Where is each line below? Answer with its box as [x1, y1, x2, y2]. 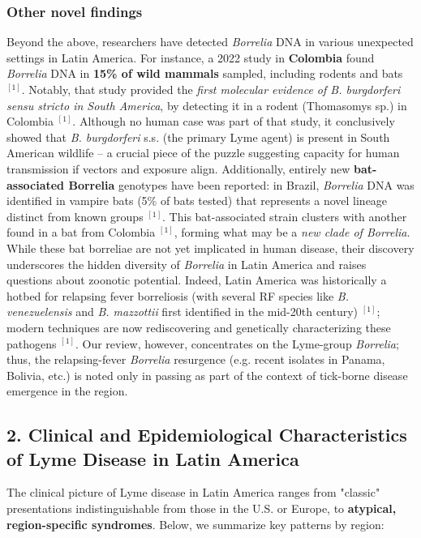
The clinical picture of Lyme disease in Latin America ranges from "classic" [6, 484, 380, 501]
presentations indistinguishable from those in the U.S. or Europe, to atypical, [6, 500, 397, 517]
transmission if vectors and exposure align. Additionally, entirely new [6, 160, 350, 177]
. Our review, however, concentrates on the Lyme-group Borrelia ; [75, 335, 399, 352]
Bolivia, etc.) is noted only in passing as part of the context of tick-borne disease [6, 366, 408, 383]
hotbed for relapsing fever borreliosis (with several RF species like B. [6, 287, 350, 304]
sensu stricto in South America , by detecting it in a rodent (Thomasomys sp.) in [6, 96, 407, 113]
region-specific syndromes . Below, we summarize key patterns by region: [6, 515, 384, 532]
